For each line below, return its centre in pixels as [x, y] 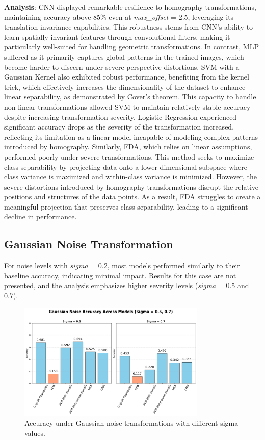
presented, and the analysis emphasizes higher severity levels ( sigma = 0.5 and [127, 285]
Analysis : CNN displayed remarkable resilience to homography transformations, [130, 7]
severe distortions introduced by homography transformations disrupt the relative [131, 186]
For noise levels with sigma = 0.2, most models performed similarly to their [122, 265]
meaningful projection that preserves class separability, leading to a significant [126, 206]
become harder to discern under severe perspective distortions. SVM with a [122, 67]
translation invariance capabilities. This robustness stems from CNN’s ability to [129, 27]
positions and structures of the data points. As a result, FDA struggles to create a [132, 197]
